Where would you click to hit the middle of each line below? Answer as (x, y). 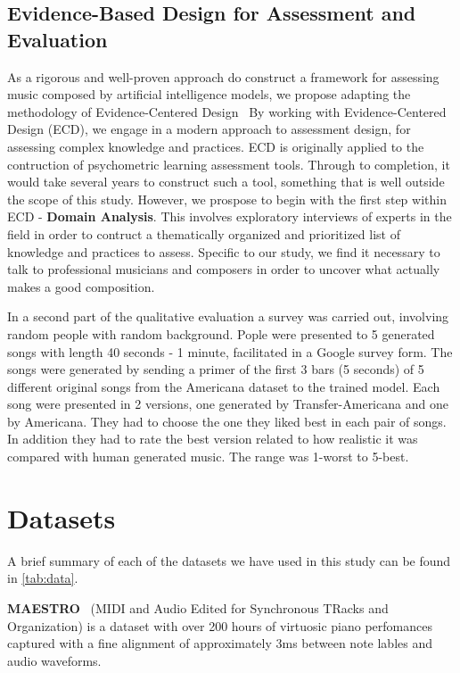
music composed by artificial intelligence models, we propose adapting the (209, 94)
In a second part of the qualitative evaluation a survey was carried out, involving (228, 316)
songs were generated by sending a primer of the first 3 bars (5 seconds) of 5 (216, 369)
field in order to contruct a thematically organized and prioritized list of (204, 233)
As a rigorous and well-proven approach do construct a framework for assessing (223, 76)
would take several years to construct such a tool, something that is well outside (226, 182)
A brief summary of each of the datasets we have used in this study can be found (229, 560)
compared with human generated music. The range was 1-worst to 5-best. (208, 457)
